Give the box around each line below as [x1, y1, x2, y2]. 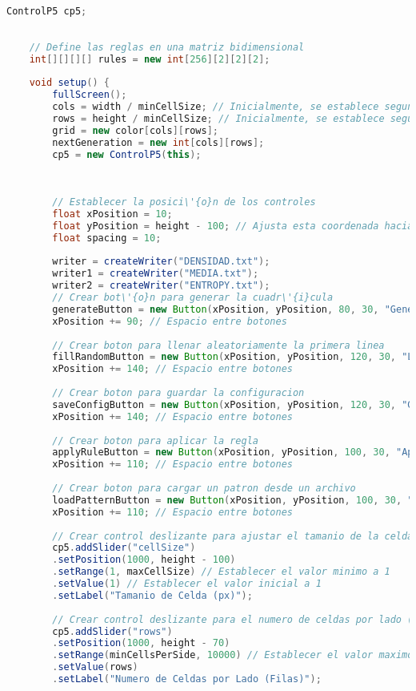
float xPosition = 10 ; [52, 208, 173, 220]
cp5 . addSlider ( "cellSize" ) [52, 542, 196, 554]
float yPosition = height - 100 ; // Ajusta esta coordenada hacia [52, 220, 414, 232]
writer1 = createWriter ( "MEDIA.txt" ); [52, 268, 259, 280]
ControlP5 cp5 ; [6, 6, 87, 17]
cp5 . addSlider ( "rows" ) [52, 625, 173, 637]
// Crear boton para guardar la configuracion [52, 387, 305, 398]
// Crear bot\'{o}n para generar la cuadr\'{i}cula [52, 292, 334, 303]
